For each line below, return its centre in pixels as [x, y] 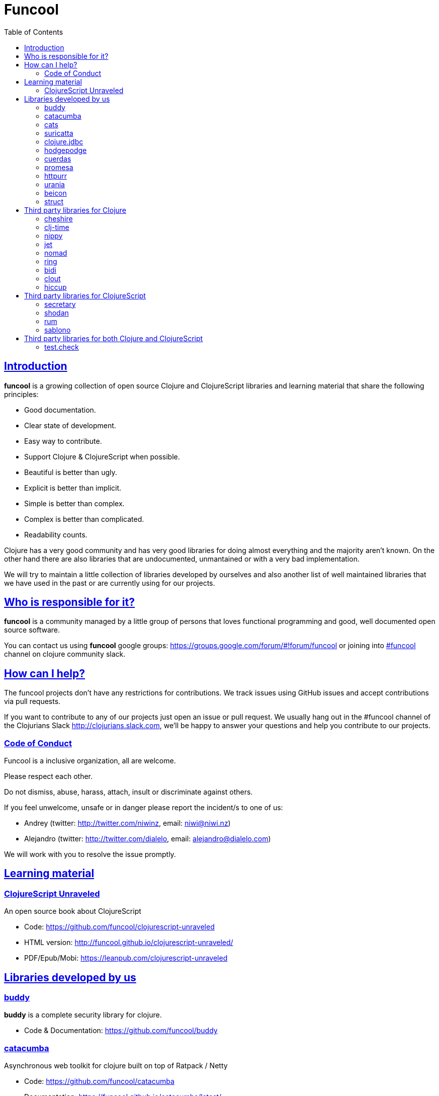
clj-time [57, 227]
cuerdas [58, 159]
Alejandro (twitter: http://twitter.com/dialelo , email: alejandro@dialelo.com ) [148, 839]
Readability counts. [56, 534]
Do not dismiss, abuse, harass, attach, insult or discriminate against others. [128, 792]
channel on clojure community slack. [65, 654]
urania [55, 184]
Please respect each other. [49, 776]
